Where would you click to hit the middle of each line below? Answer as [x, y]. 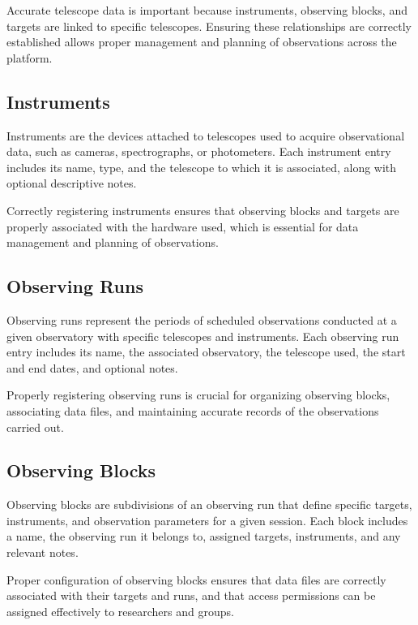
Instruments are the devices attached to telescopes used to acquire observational [206, 135]
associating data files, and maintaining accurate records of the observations [193, 410]
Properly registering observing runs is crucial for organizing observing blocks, [198, 395]
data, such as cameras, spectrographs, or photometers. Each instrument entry [199, 151]
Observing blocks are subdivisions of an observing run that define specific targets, [209, 504]
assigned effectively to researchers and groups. [120, 611]
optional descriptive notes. [72, 183]
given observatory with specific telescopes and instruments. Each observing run [203, 336]
